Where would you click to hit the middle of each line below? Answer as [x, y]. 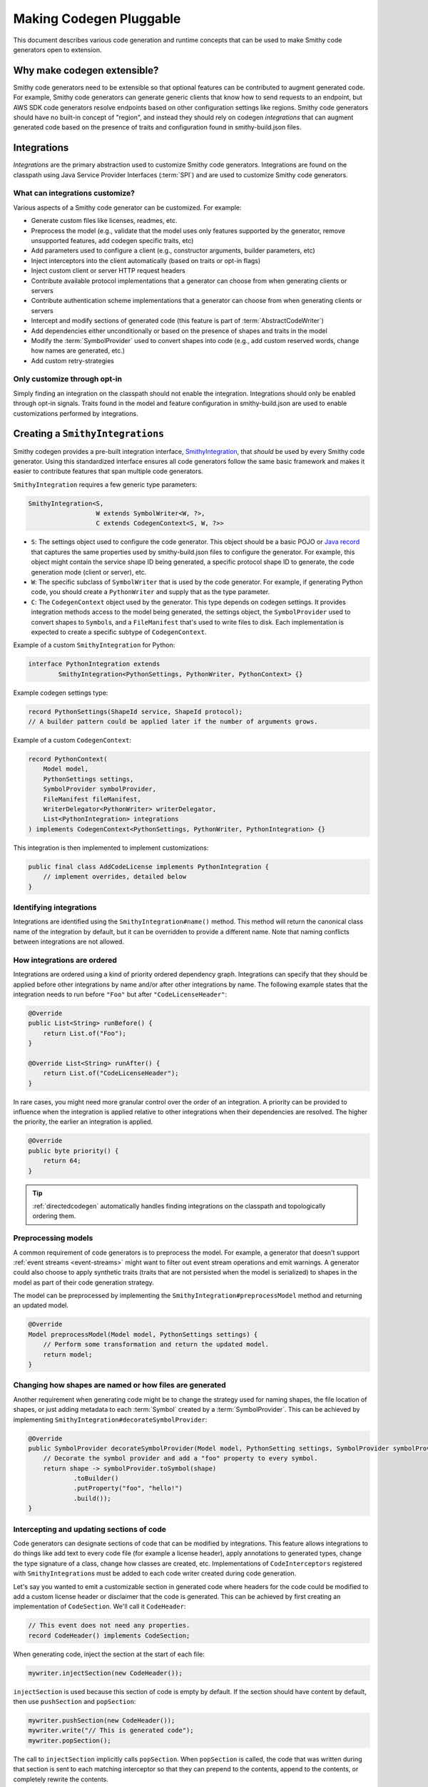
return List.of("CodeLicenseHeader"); [111, 1073]
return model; [68, 1354]
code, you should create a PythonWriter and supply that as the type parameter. [151, 592]
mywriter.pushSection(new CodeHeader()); [102, 1721]
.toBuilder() [96, 1479]
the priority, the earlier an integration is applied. [83, 1122]
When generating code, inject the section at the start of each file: [109, 1654]
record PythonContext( [68, 759]
